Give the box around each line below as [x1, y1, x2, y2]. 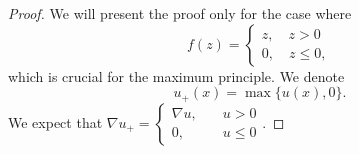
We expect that [8, 111, 103, 132]
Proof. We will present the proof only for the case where [8, 3, 352, 23]
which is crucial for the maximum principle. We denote [8, 65, 345, 86]
